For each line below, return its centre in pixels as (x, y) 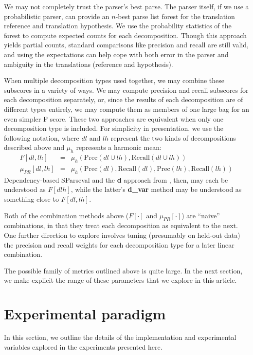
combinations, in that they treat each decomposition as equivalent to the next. (121, 225)
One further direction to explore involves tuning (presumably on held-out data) (122, 235)
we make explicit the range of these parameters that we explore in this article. (120, 280)
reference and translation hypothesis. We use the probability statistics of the (118, 26)
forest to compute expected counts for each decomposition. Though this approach (125, 35)
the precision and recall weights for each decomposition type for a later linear (119, 244)
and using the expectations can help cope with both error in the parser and (116, 54)
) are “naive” (201, 215)
